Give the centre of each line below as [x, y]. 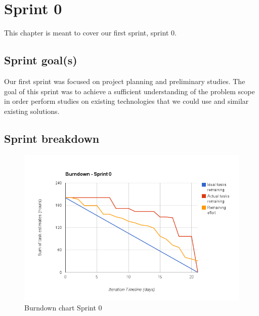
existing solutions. [32, 111]
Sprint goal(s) [41, 60]
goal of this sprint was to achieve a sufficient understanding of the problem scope [129, 91]
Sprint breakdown [52, 138]
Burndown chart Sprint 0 [63, 307]
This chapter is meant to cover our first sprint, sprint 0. [90, 33]
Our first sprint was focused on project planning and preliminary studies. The [125, 81]
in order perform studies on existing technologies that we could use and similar [126, 101]
